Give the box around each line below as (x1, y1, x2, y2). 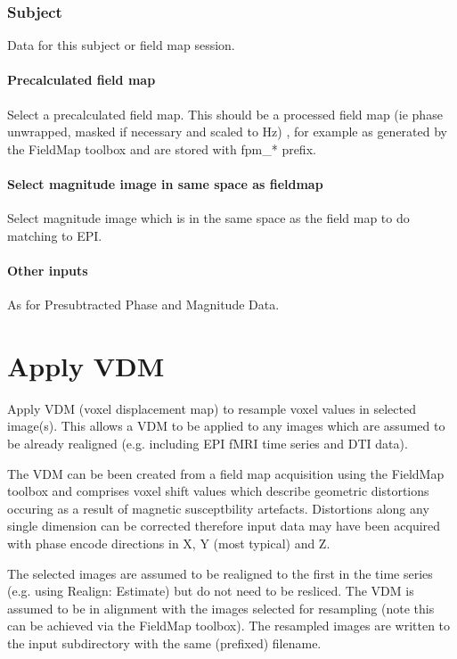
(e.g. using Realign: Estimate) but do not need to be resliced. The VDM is (7, 581, 414, 600)
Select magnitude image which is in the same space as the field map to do (7, 209, 410, 227)
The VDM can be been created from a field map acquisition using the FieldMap (7, 464, 445, 482)
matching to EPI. (7, 226, 102, 244)
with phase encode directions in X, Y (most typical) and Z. (7, 534, 331, 553)
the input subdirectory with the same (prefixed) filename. (7, 634, 322, 653)
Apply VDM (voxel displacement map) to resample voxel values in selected (7, 399, 416, 417)
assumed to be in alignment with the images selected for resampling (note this (7, 598, 435, 617)
